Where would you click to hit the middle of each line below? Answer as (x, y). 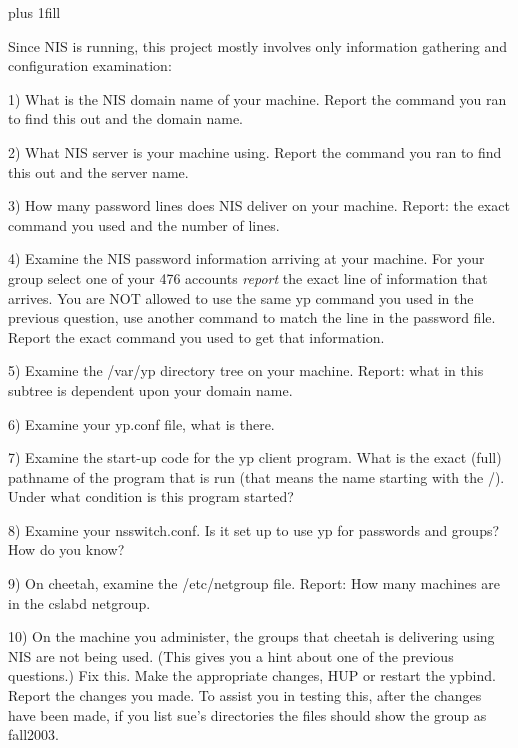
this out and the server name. (98, 171)
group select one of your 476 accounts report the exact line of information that (248, 277)
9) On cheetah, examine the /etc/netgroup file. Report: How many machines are (254, 583)
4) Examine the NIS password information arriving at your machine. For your (246, 258)
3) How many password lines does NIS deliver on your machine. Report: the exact (259, 205)
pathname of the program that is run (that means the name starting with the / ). (256, 476)
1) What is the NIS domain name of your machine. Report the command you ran (257, 98)
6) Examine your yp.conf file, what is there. (141, 423)
